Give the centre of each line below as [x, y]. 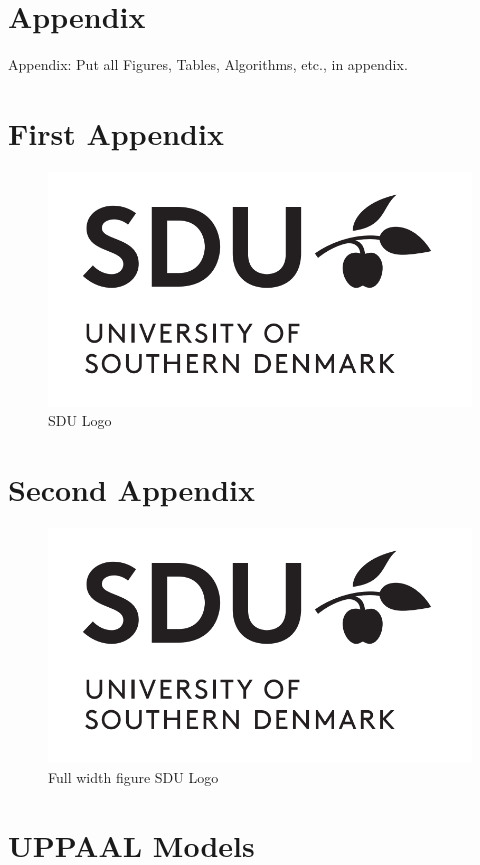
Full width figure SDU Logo [133, 776]
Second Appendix [132, 489]
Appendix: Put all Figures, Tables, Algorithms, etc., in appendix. [208, 64]
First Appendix [116, 132]
